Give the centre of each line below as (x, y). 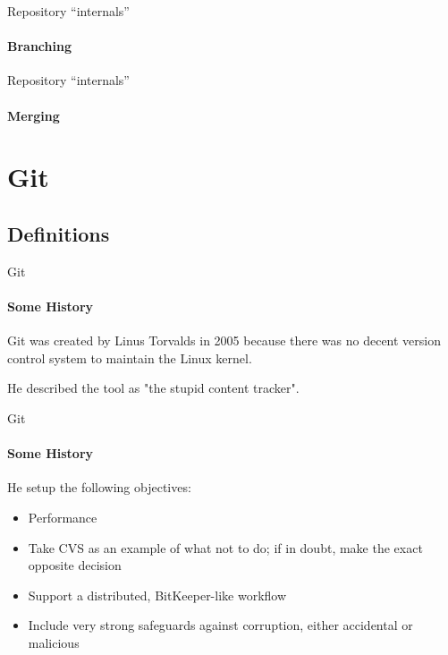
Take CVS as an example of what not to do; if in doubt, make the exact (225, 547)
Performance (63, 517)
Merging (34, 115)
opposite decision (75, 565)
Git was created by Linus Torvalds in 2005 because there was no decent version (224, 340)
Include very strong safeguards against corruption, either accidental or (220, 625)
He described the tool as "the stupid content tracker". (153, 388)
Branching (39, 46)
